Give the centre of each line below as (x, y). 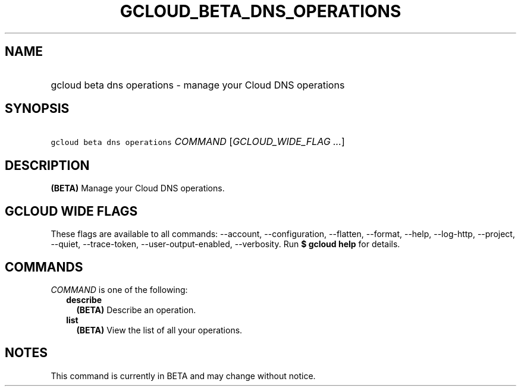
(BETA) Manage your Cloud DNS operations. (138, 188)
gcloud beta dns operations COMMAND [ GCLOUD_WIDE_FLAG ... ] (198, 142)
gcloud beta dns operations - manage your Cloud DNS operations (198, 85)
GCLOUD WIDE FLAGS (71, 211)
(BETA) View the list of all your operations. (159, 330)
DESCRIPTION (47, 165)
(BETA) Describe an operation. (136, 310)
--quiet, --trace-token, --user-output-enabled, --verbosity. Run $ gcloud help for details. (225, 244)
